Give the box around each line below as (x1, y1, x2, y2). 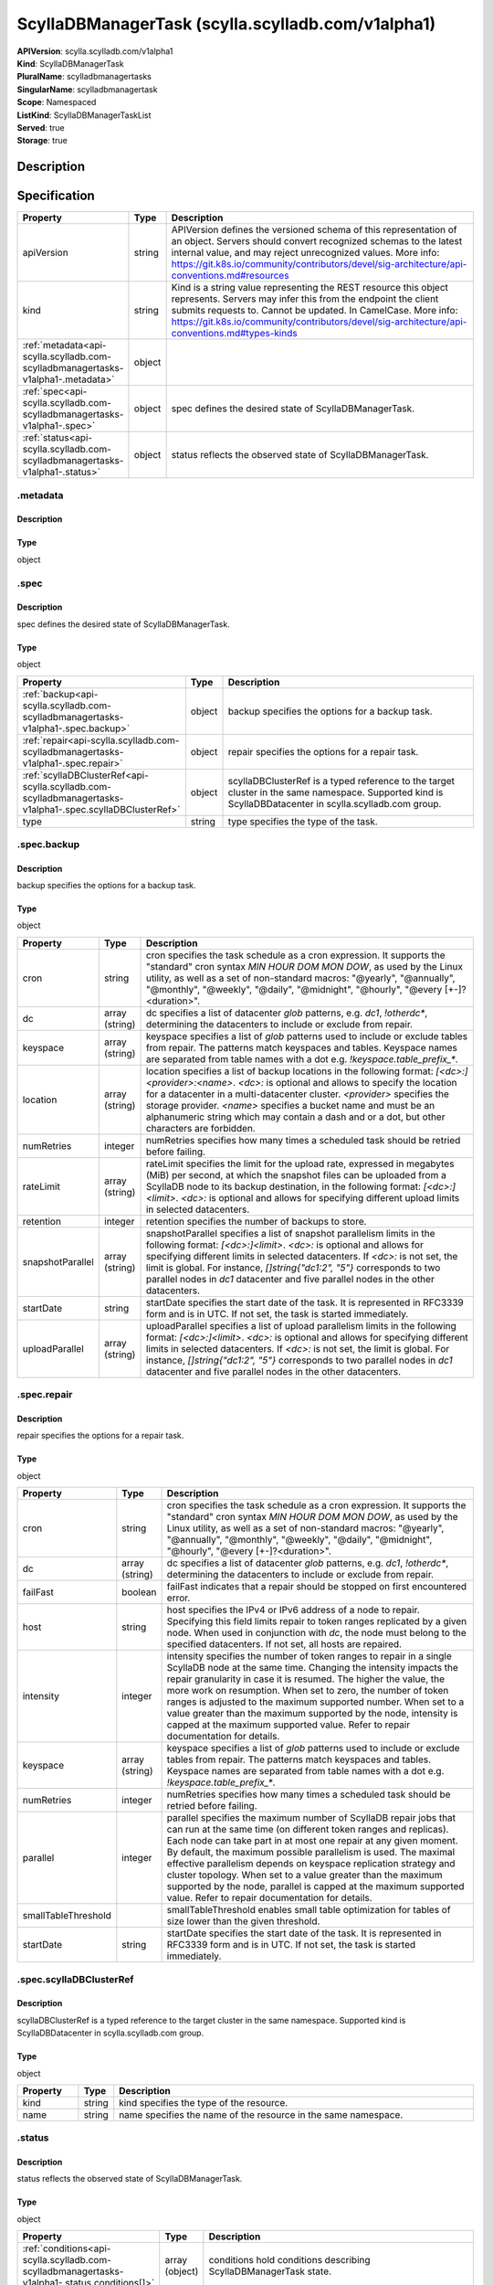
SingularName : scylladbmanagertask (16, 83, 158, 95)
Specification (16, 188, 95, 204)
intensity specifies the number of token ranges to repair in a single (166, 1650, 452, 1663)
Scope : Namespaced (16, 97, 97, 108)
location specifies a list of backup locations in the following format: (145, 1065, 434, 1078)
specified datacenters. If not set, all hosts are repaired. (166, 1638, 402, 1651)
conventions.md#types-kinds (171, 327, 298, 340)
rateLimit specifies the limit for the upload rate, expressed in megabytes (145, 1157, 455, 1170)
